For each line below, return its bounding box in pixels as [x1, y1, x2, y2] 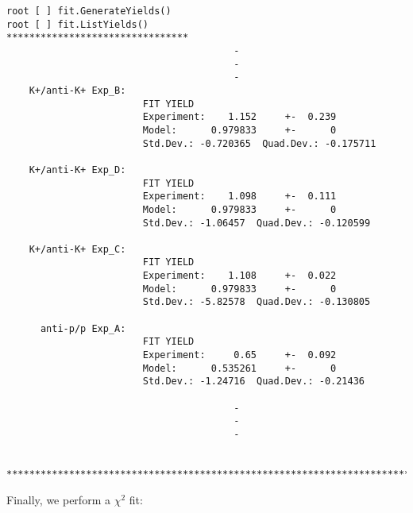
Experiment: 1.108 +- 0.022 [142, 270, 337, 282]
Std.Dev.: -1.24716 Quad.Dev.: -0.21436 [142, 376, 365, 388]
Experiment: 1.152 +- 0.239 [142, 111, 337, 123]
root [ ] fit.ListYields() [6, 18, 149, 30]
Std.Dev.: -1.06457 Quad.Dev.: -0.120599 [142, 217, 371, 229]
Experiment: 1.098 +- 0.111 [142, 191, 337, 202]
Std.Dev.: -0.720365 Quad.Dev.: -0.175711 [142, 137, 376, 149]
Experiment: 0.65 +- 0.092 [142, 349, 337, 361]
